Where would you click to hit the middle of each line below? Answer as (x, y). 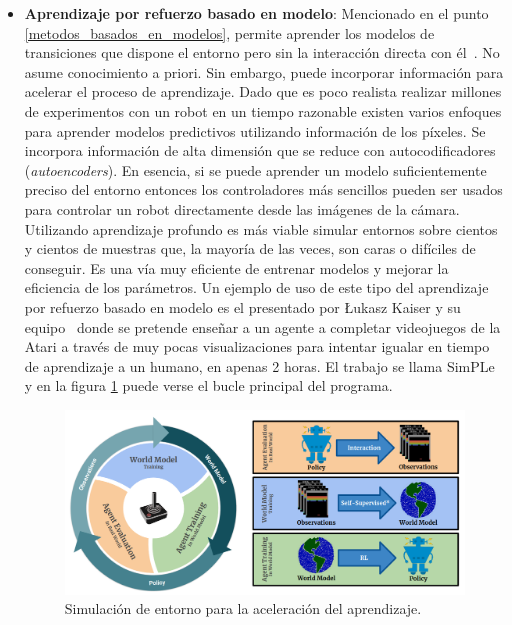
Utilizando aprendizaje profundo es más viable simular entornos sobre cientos (261, 228)
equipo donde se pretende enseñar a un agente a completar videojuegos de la (262, 326)
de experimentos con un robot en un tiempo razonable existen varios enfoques (263, 110)
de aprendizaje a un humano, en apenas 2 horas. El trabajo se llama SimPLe (259, 365)
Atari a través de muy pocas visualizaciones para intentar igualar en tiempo (257, 346)
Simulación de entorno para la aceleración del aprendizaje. (243, 608)
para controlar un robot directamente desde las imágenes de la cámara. (242, 208)
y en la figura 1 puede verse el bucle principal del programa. (208, 385)
